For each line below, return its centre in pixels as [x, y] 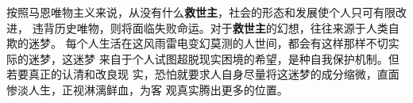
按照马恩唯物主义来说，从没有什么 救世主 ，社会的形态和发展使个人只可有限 [201, 12]
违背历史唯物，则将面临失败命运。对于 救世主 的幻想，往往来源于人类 [210, 27]
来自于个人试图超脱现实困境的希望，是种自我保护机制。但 [249, 58]
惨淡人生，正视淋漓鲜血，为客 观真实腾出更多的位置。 [147, 89]
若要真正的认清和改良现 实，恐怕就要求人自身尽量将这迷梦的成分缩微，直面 [203, 74]
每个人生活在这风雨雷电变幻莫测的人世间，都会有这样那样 [216, 43]
